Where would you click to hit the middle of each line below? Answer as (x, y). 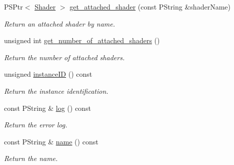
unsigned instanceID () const (48, 74)
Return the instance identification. (56, 91)
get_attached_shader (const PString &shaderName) (150, 7)
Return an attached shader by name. (60, 23)
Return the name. (31, 158)
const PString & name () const (51, 141)
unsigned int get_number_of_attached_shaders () (82, 40)
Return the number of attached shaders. (64, 57)
